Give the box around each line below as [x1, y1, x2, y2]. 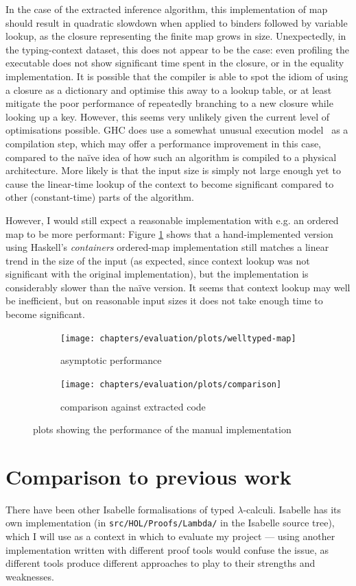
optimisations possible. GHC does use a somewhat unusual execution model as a [5, 123, 348, 137]
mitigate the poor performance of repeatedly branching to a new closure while [5, 96, 333, 110]
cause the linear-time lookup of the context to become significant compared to [5, 176, 334, 191]
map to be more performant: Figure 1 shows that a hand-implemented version [5, 226, 333, 241]
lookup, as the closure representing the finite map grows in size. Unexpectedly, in [5, 29, 346, 43]
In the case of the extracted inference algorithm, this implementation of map [5, 2, 328, 16]
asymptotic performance [60, 353, 162, 367]
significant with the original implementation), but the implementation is [5, 267, 309, 281]
